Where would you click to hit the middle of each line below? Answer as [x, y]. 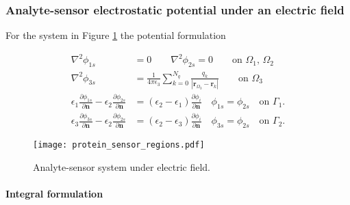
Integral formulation [54, 194]
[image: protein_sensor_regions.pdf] [119, 145]
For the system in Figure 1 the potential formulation [116, 35]
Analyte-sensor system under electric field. [122, 166]
